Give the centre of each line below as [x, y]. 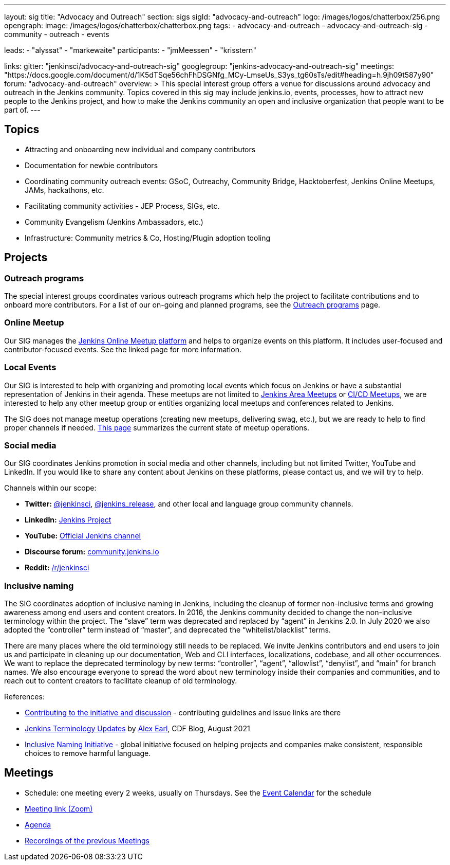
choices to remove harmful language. [88, 753]
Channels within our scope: [50, 488]
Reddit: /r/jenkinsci [57, 568]
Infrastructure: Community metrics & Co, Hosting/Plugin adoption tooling [148, 238]
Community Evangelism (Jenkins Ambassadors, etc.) [114, 222]
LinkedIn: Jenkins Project [68, 520]
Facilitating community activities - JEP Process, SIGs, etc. [122, 206]
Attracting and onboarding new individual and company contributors [140, 149]
